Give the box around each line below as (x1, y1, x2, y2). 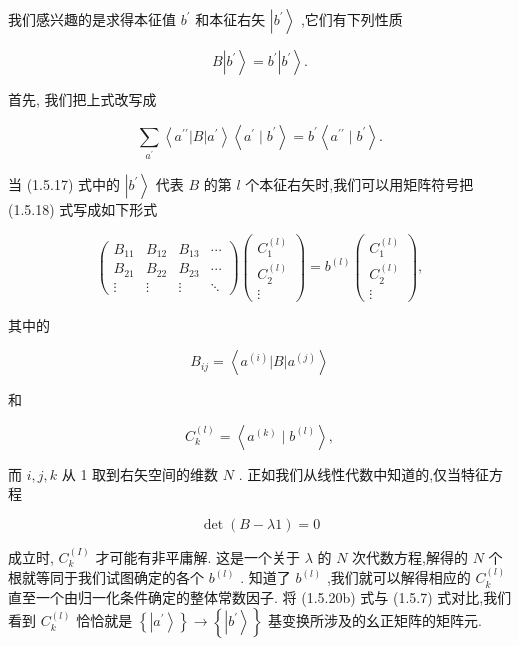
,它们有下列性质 (300, 9, 403, 29)
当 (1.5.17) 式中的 (8, 174, 120, 195)
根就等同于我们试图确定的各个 (8, 567, 204, 588)
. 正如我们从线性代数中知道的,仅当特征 (238, 463, 490, 484)
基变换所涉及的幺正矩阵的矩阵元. (268, 610, 482, 631)
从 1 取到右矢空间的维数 (61, 463, 219, 484)
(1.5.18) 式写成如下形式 (8, 199, 158, 220)
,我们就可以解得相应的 (326, 567, 471, 588)
